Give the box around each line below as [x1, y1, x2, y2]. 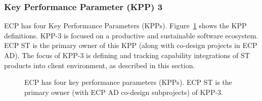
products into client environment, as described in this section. [4, 60, 195, 70]
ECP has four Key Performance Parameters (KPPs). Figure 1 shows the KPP [4, 20, 247, 31]
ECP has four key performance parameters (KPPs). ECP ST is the [24, 77, 232, 87]
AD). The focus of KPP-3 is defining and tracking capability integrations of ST [4, 50, 250, 60]
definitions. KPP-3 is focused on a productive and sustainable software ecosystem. [4, 30, 258, 40]
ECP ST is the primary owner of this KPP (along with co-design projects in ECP [4, 40, 257, 50]
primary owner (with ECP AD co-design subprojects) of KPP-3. [24, 86, 223, 97]
